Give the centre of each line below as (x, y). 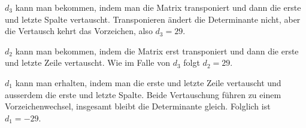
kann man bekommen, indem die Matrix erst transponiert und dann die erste (157, 51)
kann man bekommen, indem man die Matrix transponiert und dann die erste (158, 7)
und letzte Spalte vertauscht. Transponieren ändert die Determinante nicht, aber (153, 19)
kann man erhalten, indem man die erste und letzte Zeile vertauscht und (148, 82)
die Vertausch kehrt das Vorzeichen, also (79, 31)
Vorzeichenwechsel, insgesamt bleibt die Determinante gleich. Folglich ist (138, 106)
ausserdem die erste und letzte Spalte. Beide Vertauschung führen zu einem (143, 94)
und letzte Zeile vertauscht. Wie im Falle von (88, 63)
